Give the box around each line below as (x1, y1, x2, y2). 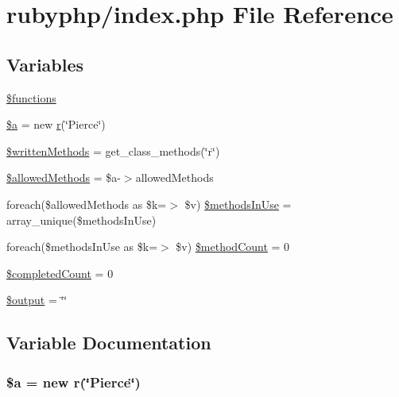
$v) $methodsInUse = (184, 195, 292, 212)
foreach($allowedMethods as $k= (6, 195, 167, 212)
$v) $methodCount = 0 (176, 238, 290, 255)
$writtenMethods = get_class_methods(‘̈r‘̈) (6, 142, 220, 159)
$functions (6, 89, 56, 106)
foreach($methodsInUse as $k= (6, 238, 158, 255)
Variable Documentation (6, 330, 211, 355)
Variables (6, 52, 84, 76)
